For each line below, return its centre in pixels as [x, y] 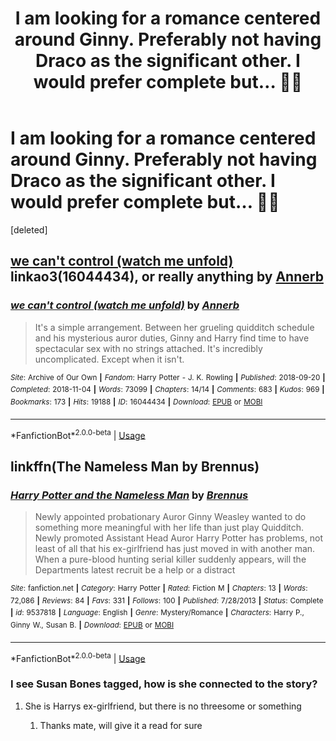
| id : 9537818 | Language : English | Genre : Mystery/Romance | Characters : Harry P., [157, 613]
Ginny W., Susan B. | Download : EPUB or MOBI [92, 625]
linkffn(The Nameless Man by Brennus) [135, 466]
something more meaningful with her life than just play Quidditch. [169, 527]
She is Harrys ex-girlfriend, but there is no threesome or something [163, 706]
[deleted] [29, 229]
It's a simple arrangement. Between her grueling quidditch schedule [174, 327]
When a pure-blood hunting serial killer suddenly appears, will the [170, 559]
